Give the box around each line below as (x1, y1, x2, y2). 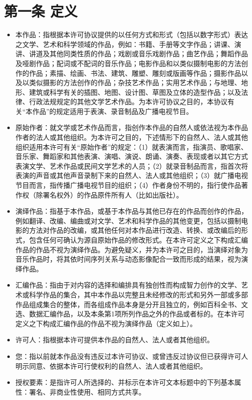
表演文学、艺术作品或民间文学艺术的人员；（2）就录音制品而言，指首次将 (15, 160, 248, 171)
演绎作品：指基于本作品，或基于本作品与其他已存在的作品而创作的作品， (15, 206, 248, 216)
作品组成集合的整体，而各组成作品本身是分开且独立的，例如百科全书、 (15, 299, 241, 309)
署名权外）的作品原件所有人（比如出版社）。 (42, 189, 183, 200)
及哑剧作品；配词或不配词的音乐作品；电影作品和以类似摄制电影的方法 (15, 58, 241, 68)
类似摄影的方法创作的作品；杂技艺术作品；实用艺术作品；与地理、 (29, 77, 241, 88)
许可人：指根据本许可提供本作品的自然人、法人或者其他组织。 (15, 334, 214, 345)
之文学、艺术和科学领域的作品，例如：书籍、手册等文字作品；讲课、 (15, 39, 234, 49)
